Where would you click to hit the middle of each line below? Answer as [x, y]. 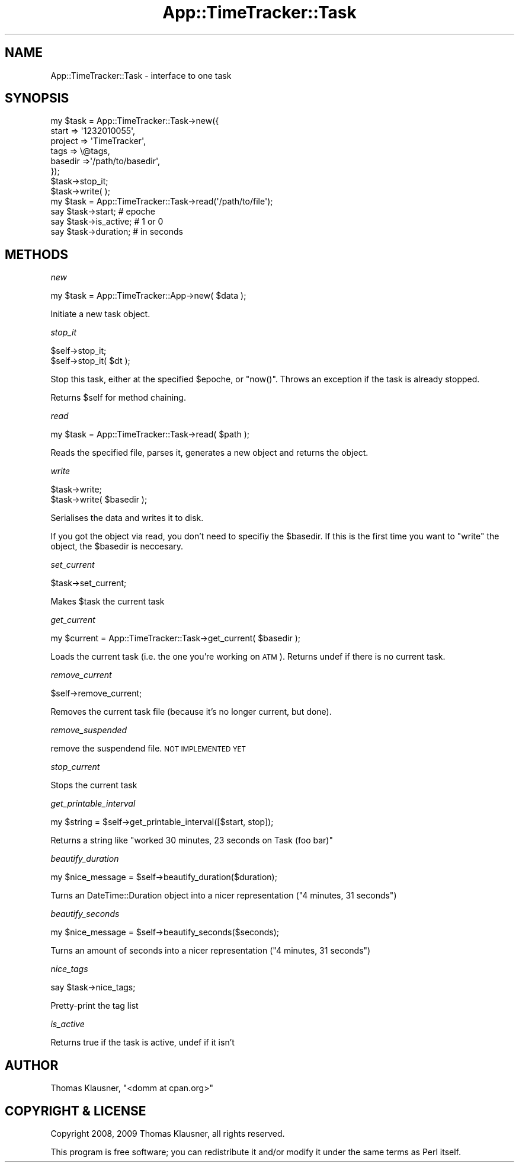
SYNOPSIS [37, 98]
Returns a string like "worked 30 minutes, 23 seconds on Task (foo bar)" [192, 840]
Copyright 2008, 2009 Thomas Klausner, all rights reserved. [168, 1133]
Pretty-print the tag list [94, 1006]
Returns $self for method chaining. [118, 398]
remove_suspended [89, 730]
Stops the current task [94, 785]
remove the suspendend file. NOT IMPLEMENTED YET [148, 749]
